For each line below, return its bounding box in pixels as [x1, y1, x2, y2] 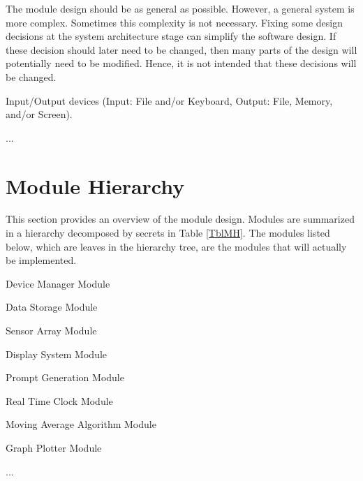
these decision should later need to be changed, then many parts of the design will [6, 42, 357, 57]
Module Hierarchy [6, 171, 185, 200]
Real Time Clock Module [6, 393, 113, 408]
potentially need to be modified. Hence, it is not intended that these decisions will [6, 56, 357, 71]
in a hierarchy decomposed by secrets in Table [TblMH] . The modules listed [6, 225, 330, 240]
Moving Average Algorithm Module [6, 417, 156, 431]
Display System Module [6, 346, 108, 361]
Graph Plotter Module [6, 441, 102, 454]
